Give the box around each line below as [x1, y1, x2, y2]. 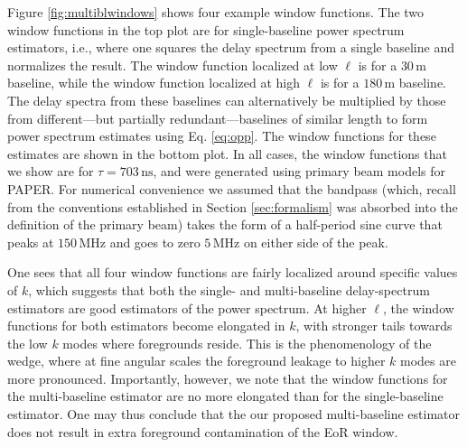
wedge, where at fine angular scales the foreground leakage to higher [7, 351, 386, 370]
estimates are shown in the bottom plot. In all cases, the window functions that [7, 144, 447, 163]
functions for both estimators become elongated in [7, 316, 285, 335]
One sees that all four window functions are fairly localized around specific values [7, 263, 458, 282]
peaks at [7, 232, 54, 251]
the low [7, 333, 48, 352]
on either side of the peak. [243, 232, 388, 251]
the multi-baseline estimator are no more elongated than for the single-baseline [7, 386, 444, 405]
